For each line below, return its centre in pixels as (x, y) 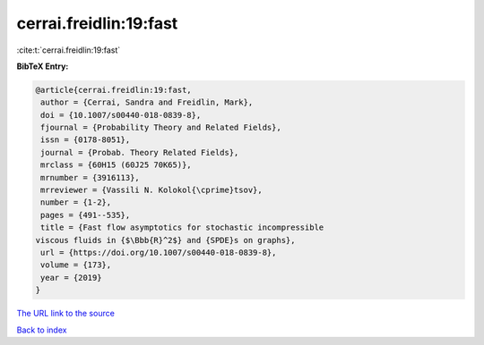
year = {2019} (71, 278)
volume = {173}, (76, 265)
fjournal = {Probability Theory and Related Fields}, (161, 128)
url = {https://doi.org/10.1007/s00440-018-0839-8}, (159, 252)
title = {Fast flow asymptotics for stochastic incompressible (182, 227)
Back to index (42, 330)
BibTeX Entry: (43, 66)
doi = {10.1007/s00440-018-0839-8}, (121, 115)
